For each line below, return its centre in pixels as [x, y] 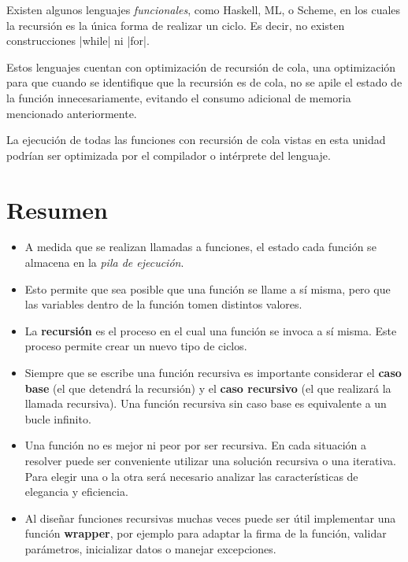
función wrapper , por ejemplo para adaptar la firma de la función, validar [206, 533]
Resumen [57, 209]
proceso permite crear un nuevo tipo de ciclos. [136, 346]
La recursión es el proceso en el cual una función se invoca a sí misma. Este [211, 330]
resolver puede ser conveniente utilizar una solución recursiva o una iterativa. [210, 460]
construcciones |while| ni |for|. [78, 41]
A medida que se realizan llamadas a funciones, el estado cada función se [200, 247]
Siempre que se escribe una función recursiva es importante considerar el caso [213, 373]
